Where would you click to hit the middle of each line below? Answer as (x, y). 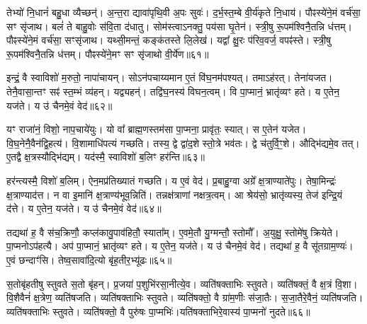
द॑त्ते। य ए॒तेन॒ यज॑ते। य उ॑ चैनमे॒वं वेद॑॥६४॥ (84, 208)
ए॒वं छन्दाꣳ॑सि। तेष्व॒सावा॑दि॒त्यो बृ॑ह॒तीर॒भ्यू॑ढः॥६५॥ (89, 259)
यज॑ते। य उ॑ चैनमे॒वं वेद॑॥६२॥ (60, 105)
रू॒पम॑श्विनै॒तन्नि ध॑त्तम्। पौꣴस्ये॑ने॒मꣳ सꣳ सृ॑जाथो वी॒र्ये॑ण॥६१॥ (108, 53)
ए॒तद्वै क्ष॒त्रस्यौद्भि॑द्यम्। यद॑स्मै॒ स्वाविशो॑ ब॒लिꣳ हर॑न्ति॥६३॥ (106, 157)
